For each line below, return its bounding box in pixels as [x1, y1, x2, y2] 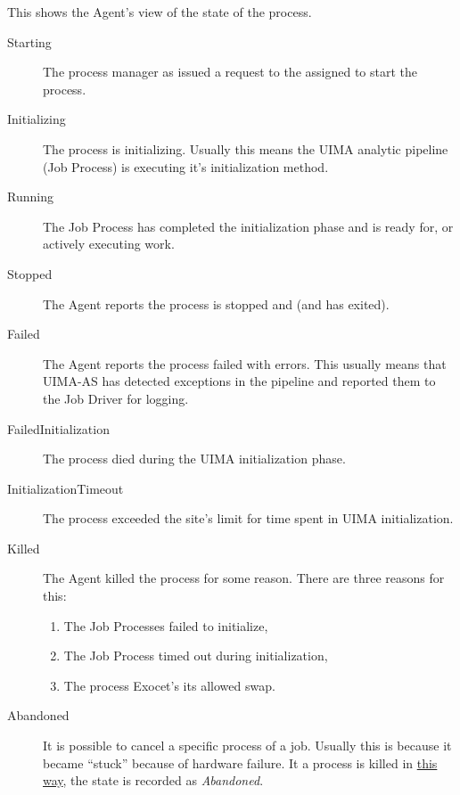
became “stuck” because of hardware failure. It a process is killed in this [43, 753, 438, 772]
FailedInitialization [7, 419, 110, 438]
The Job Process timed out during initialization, [63, 646, 328, 665]
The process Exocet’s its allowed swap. [63, 676, 275, 694]
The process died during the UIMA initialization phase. [43, 449, 346, 468]
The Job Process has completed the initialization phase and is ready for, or [43, 217, 454, 235]
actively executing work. [43, 234, 175, 253]
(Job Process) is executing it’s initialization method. [43, 157, 329, 176]
